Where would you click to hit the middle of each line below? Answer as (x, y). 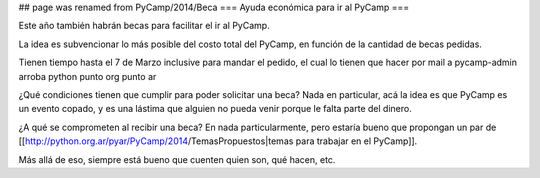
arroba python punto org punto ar (87, 76)
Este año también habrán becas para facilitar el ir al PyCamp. (144, 26)
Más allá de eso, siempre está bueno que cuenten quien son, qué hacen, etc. (177, 159)
